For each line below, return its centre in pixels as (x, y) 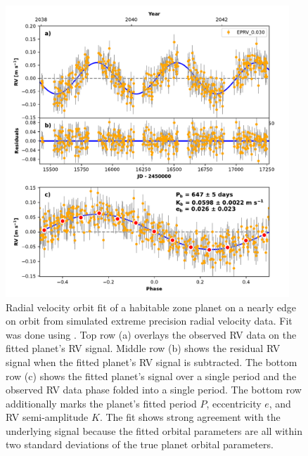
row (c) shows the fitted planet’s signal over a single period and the (151, 376)
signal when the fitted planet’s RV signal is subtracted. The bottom (152, 361)
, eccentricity (234, 403)
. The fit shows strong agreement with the (190, 417)
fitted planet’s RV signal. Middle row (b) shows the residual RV (143, 348)
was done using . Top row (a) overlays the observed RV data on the (151, 334)
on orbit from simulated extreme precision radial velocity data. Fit (149, 321)
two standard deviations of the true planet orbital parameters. (140, 444)
